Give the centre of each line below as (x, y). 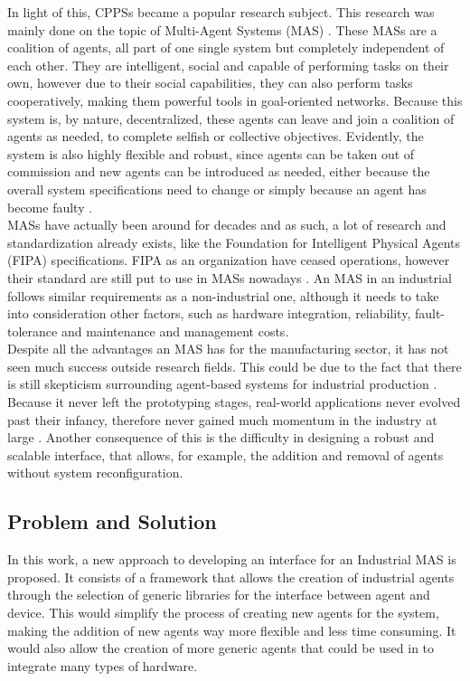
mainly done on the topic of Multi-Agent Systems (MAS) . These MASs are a (222, 29)
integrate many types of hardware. (103, 665)
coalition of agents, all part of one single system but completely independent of (226, 47)
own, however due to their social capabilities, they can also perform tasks (210, 83)
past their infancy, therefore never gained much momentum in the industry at (222, 419)
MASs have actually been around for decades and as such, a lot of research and (227, 225)
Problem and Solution (112, 521)
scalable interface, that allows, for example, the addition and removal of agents (226, 454)
